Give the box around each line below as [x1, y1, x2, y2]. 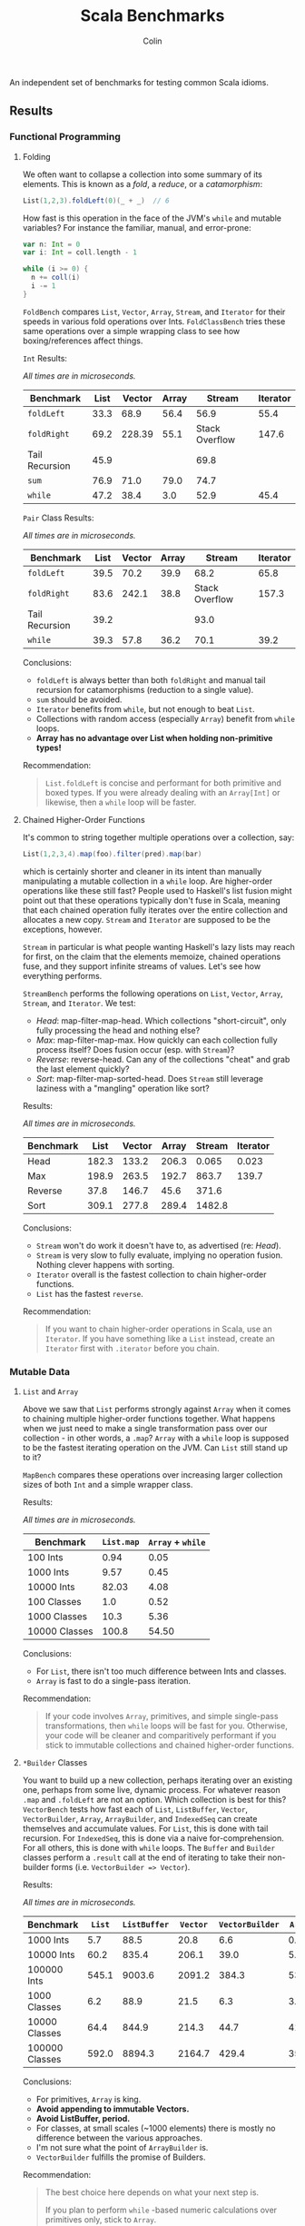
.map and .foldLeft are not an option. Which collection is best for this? [22, 1794, 287, 1805]
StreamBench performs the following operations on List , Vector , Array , [22, 987, 283, 999]
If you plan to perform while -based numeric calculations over [44, 2204, 278, 2215]
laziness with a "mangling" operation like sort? [35, 1083, 211, 1093]
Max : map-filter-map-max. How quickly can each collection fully [35, 1034, 279, 1045]
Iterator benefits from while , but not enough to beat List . [35, 703, 256, 714]
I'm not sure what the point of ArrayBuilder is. [35, 2142, 209, 2152]
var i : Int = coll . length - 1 [22, 248, 138, 257]
